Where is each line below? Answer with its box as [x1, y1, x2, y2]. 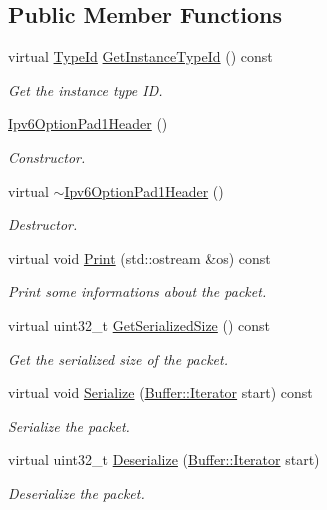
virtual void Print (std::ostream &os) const [8, 247, 271, 268]
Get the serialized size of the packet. [8, 348, 228, 369]
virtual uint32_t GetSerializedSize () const [8, 314, 271, 335]
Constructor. [8, 146, 86, 167]
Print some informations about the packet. [8, 281, 267, 302]
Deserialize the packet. [8, 482, 145, 503]
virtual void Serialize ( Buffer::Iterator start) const [8, 382, 313, 403]
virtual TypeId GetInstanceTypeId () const [8, 46, 273, 67]
